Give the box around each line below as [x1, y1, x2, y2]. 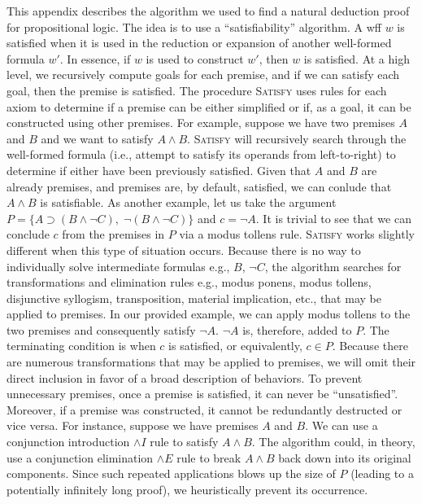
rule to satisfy [150, 433, 219, 450]
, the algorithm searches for [264, 257, 402, 274]
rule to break [176, 449, 241, 466]
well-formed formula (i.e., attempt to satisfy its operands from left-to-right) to [7, 146, 396, 163]
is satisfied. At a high [303, 50, 410, 67]
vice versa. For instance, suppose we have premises [7, 417, 259, 434]
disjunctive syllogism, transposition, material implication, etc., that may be [7, 289, 381, 306]
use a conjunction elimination [7, 449, 154, 466]
